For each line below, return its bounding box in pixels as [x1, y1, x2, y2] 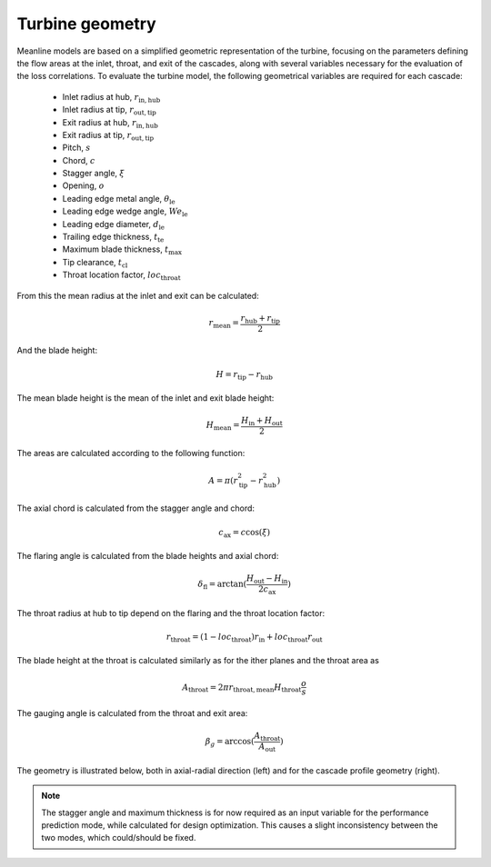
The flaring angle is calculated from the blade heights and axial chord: [16, 551, 279, 562]
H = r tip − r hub [215, 369, 273, 382]
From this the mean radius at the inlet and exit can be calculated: [16, 290, 259, 301]
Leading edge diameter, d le [62, 218, 165, 232]
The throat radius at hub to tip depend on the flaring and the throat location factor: [16, 607, 326, 618]
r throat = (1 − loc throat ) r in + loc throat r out [165, 632, 323, 644]
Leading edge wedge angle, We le [62, 205, 188, 219]
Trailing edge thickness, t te [62, 232, 165, 244]
